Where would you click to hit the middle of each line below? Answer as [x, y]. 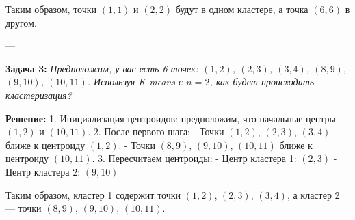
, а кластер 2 [313, 194]
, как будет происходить [262, 82]
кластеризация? [39, 95]
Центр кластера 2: [43, 171]
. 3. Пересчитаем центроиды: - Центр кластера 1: [194, 158]
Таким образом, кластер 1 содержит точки [93, 194]
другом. [21, 22]
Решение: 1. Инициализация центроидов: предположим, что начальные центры [171, 118]
